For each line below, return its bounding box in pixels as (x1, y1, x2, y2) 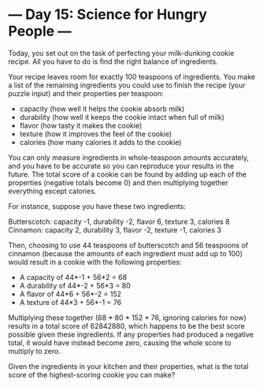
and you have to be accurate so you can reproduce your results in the (8, 161, 235, 170)
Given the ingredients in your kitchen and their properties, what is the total (8, 361, 250, 371)
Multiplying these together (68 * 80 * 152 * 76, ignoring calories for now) (8, 313, 246, 322)
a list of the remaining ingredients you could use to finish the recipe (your (8, 80, 246, 90)
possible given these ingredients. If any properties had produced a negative (8, 329, 254, 339)
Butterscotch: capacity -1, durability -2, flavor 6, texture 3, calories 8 (8, 217, 230, 226)
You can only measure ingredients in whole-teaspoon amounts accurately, (8, 152, 250, 162)
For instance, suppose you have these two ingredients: (8, 201, 187, 210)
